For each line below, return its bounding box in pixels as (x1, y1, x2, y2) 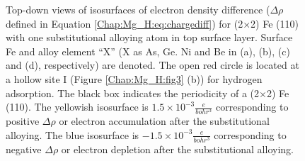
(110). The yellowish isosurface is (6, 99, 149, 114)
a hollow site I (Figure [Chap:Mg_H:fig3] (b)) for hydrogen (6, 71, 263, 86)
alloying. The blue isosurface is (6, 127, 139, 142)
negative (6, 142, 42, 157)
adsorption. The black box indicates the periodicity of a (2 (6, 85, 260, 100)
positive (6, 113, 40, 128)
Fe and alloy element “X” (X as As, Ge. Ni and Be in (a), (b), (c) (6, 43, 290, 58)
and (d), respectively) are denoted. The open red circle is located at (6, 57, 299, 72)
